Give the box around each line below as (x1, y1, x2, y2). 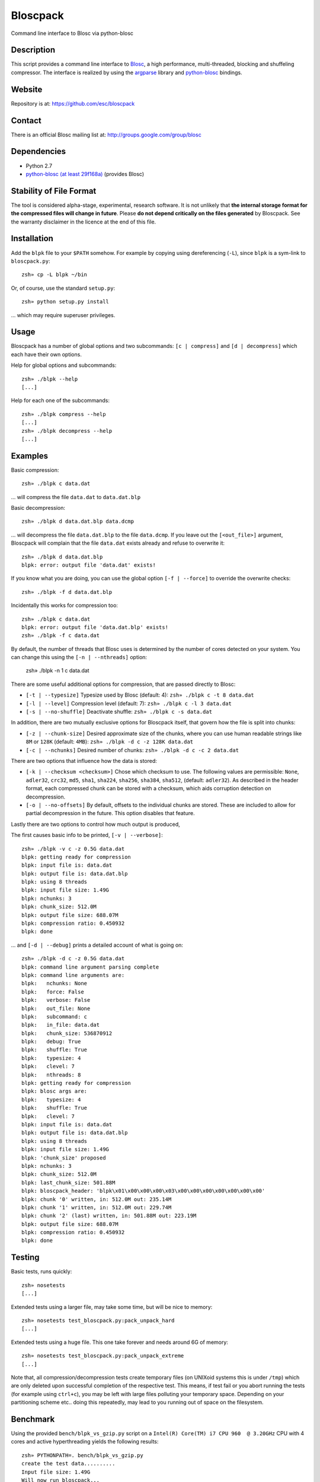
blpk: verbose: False (21, 996, 91, 1004)
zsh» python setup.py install (21, 298, 110, 305)
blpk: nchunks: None (21, 980, 88, 987)
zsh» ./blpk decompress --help (21, 427, 113, 434)
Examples (11, 451, 49, 461)
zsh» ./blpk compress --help (21, 411, 106, 417)
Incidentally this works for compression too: (11, 602, 119, 609)
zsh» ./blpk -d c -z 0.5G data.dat (21, 955, 125, 962)
